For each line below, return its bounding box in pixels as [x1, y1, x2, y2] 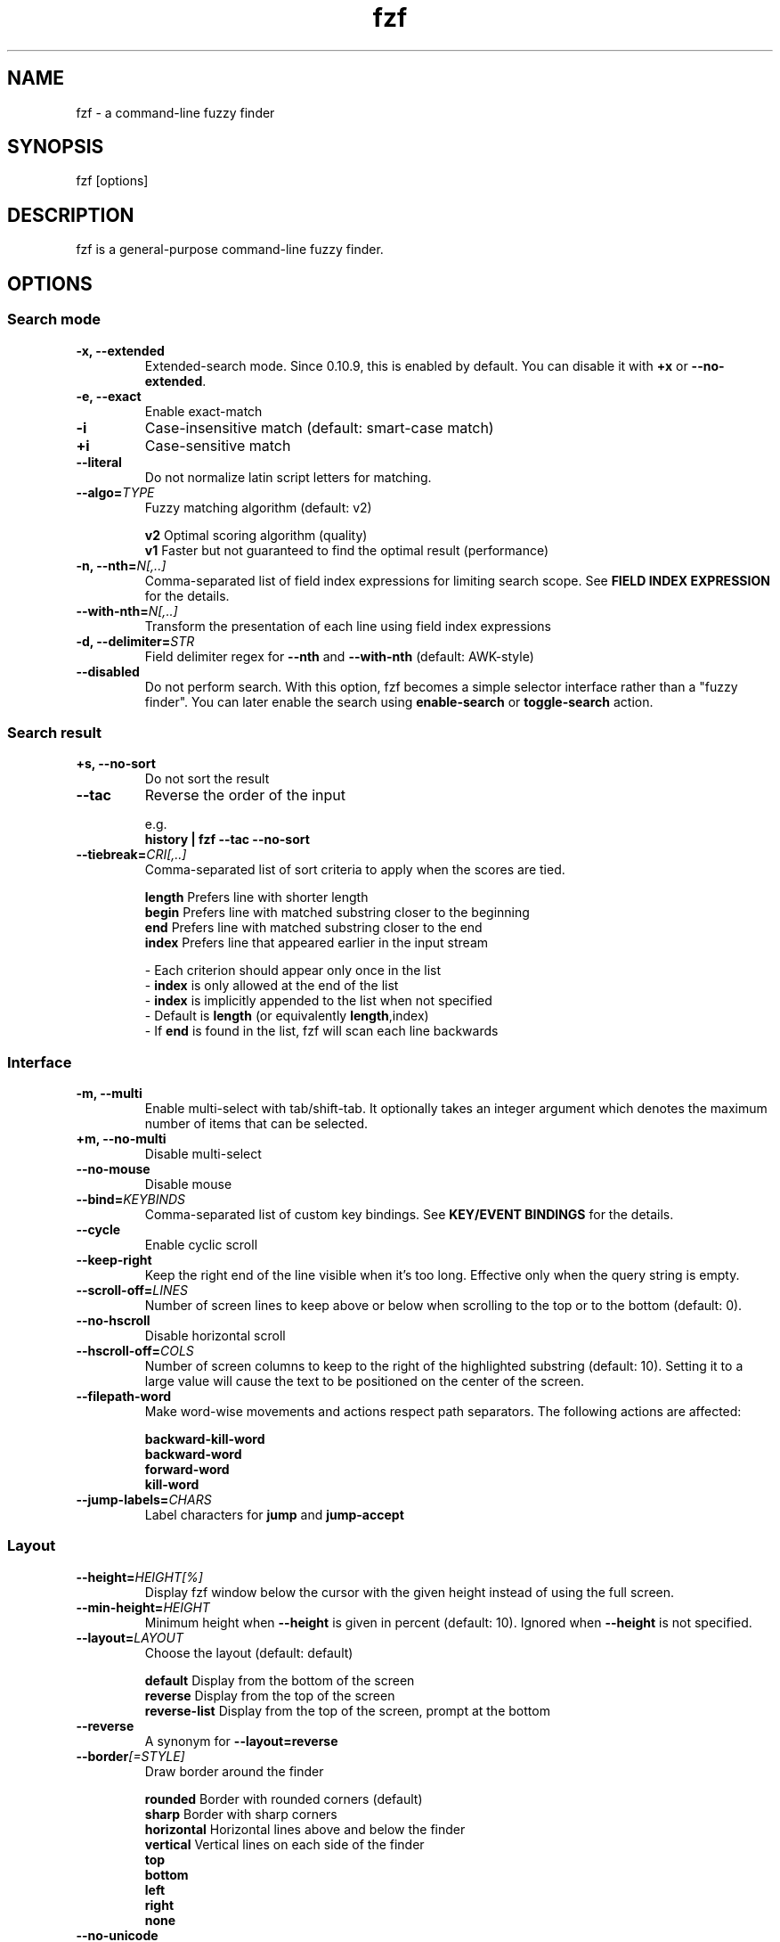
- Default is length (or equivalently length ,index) [144, 1008, 429, 1024]
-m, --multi [76, 1086, 142, 1101]
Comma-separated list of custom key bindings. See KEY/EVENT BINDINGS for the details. [144, 1207, 674, 1222]
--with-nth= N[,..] [76, 602, 178, 619]
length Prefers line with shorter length [144, 889, 369, 905]
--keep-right [76, 1252, 152, 1267]
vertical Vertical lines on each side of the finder [144, 1836, 425, 1852]
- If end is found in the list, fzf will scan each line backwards [144, 1023, 499, 1039]
